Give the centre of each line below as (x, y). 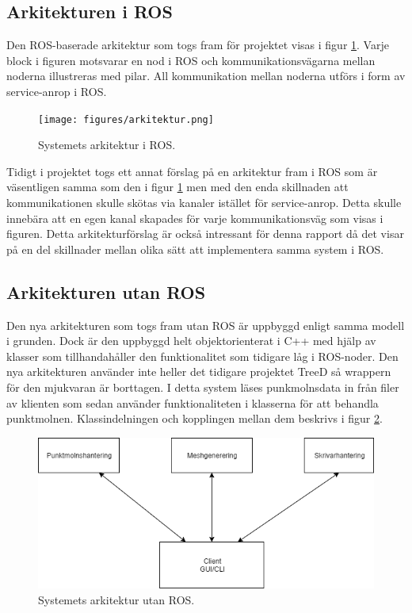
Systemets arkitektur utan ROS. (116, 599)
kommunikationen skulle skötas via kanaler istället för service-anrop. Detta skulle (204, 203)
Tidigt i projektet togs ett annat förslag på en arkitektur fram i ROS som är (192, 171)
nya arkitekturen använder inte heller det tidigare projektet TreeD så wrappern (199, 372)
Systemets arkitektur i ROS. (107, 145)
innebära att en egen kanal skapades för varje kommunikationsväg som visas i (195, 218)
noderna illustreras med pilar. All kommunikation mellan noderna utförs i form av (206, 76)
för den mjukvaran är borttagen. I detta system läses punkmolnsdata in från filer (203, 387)
